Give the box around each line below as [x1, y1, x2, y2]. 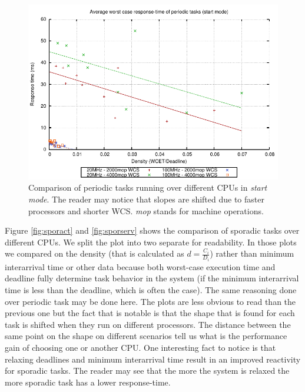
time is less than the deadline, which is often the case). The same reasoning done [5, 284, 297, 296]
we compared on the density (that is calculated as [5, 247, 184, 260]
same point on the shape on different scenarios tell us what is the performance [5, 330, 287, 342]
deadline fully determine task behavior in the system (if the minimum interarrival [5, 272, 299, 284]
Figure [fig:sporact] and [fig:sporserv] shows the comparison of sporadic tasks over [5, 224, 300, 237]
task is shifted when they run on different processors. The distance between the [5, 318, 291, 330]
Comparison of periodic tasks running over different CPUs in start [28, 181, 267, 194]
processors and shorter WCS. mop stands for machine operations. [28, 204, 264, 217]
